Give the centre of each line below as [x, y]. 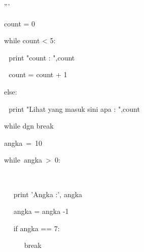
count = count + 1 [38, 74]
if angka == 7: [37, 228]
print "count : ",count [42, 57]
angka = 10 [23, 143]
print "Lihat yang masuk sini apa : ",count [74, 108]
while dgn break [29, 126]
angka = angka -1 [41, 211]
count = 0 [20, 23]
